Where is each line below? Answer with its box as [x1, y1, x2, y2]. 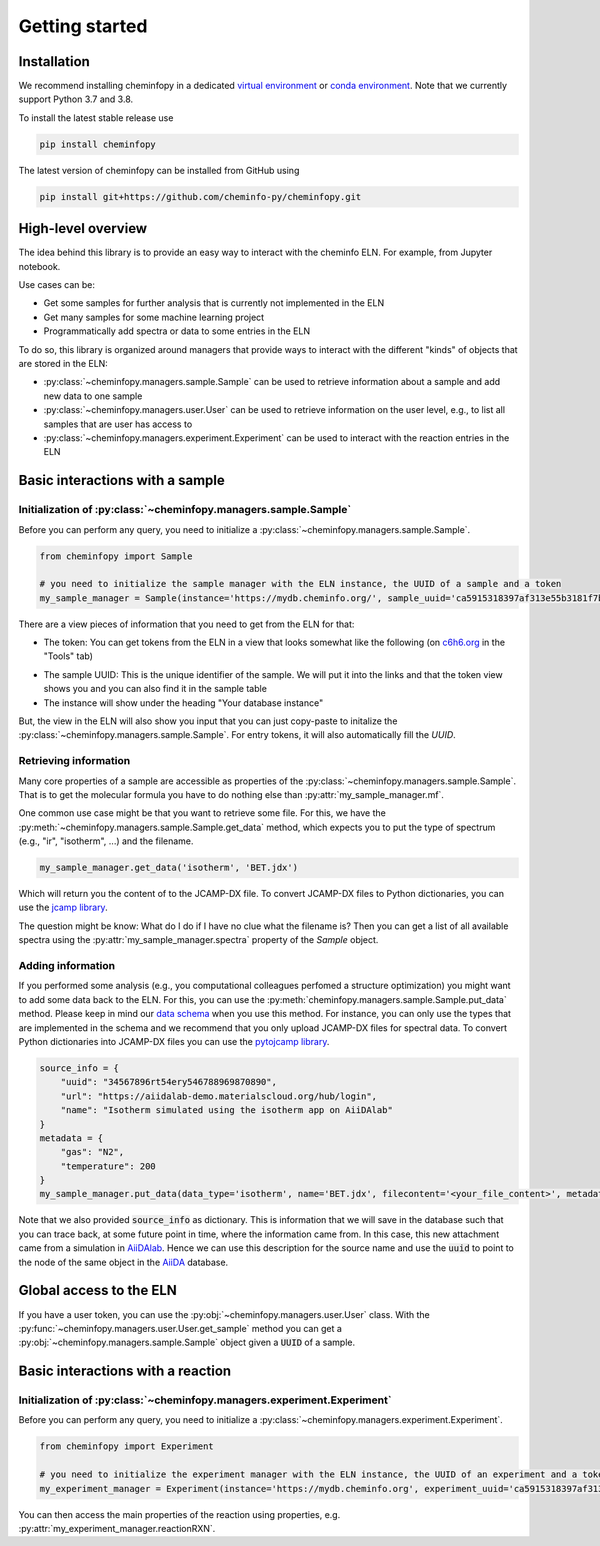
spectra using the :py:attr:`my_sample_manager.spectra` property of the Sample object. [18, 934, 379, 946]
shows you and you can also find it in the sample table [43, 683, 267, 695]
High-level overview [18, 220, 148, 237]
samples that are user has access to [43, 418, 193, 430]
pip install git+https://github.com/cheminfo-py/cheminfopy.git [39, 191, 362, 202]
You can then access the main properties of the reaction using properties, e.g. [18, 1508, 341, 1520]
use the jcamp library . [18, 901, 109, 914]
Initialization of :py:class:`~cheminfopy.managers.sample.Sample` [18, 503, 352, 517]
